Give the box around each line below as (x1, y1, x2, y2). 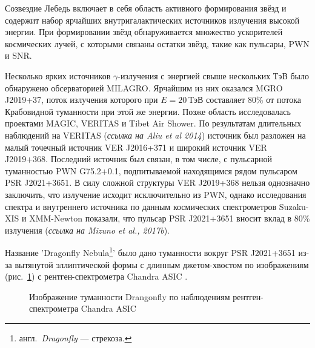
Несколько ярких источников (5, 69, 111, 82)
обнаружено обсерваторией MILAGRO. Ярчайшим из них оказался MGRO (5, 81, 283, 94)
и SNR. (5, 49, 32, 62)
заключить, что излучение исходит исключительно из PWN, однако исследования (5, 188, 307, 200)
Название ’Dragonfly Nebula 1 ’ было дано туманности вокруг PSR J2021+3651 (5, 245, 296, 258)
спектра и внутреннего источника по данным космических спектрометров (5, 200, 277, 212)
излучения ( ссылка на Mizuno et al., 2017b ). (5, 223, 170, 236)
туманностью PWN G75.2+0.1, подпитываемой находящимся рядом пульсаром (5, 164, 297, 177)
